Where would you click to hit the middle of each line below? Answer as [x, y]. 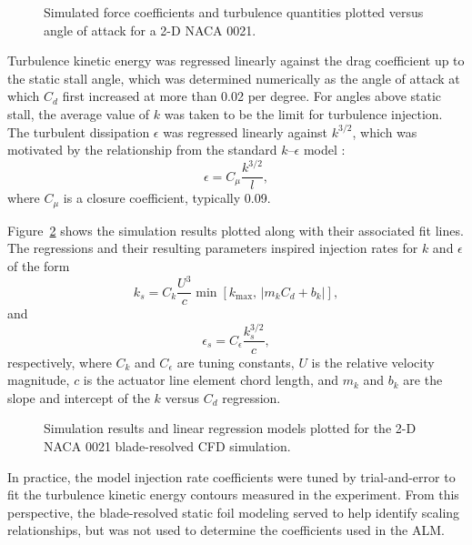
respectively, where [60, 362]
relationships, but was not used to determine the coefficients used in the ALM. [226, 530]
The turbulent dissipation [79, 131]
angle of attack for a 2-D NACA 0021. [150, 30]
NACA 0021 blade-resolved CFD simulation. [167, 445]
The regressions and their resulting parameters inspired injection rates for [213, 248]
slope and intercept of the [79, 397]
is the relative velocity [373, 362]
